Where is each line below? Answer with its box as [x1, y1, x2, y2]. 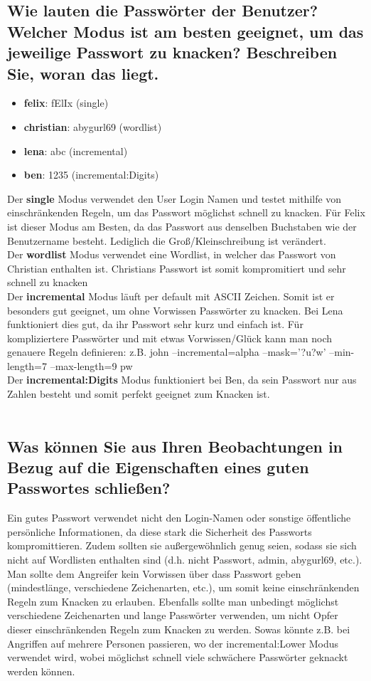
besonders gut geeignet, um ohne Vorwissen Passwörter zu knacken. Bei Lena [7, 302, 343, 317]
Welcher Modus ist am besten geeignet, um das [7, 20, 364, 42]
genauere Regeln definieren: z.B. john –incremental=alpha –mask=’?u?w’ [7, 344, 326, 359]
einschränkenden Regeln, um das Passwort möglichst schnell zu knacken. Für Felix [7, 205, 365, 220]
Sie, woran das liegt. [7, 62, 159, 84]
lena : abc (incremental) [23, 143, 128, 158]
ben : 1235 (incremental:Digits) [23, 167, 159, 182]
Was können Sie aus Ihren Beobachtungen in [7, 435, 343, 457]
